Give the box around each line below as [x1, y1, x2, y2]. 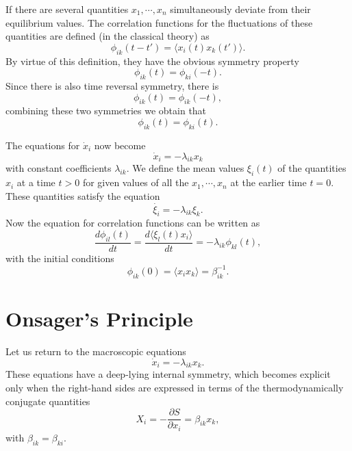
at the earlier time [230, 175, 307, 190]
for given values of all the [82, 175, 189, 190]
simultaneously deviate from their [170, 2, 311, 16]
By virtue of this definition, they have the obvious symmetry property [5, 53, 299, 68]
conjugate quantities [5, 394, 90, 408]
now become [94, 138, 146, 152]
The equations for [5, 138, 80, 152]
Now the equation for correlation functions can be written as [5, 216, 260, 230]
